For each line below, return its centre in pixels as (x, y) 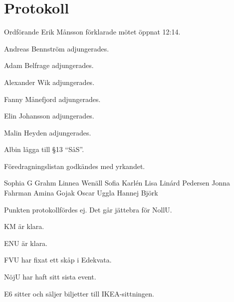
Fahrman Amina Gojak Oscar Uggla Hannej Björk (81, 193)
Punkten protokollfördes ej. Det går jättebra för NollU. (88, 209)
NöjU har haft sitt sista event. (50, 277)
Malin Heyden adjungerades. (48, 132)
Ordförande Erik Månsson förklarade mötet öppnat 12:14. (92, 32)
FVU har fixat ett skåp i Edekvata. (58, 260)
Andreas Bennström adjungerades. (57, 48)
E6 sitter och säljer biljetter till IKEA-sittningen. (79, 293)
